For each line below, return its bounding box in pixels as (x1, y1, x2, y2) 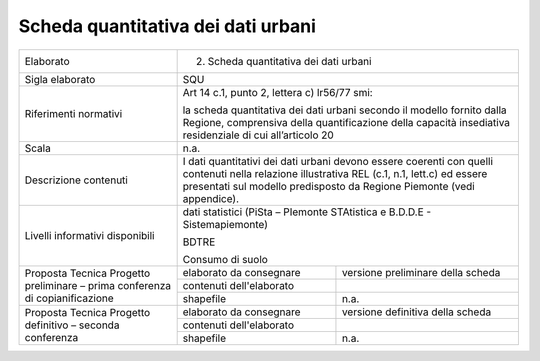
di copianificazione (24, 291, 114, 305)
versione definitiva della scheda (341, 305, 492, 319)
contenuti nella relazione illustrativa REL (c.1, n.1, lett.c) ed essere (182, 166, 488, 180)
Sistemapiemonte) (182, 217, 269, 231)
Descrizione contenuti (24, 173, 129, 187)
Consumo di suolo (182, 252, 269, 266)
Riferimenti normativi (24, 106, 123, 120)
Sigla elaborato (24, 72, 96, 86)
